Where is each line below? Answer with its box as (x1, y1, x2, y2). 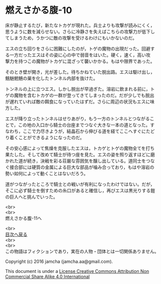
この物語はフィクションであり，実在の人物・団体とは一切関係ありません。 (5, 248, 159, 254)
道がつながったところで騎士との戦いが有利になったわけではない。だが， (5, 181, 155, 187)
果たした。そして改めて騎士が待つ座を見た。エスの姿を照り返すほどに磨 (5, 151, 155, 157)
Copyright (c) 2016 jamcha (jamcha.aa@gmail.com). (5, 258, 113, 264)
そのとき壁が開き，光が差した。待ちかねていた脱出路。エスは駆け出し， (5, 69, 155, 75)
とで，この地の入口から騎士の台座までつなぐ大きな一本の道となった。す (5, 122, 155, 128)
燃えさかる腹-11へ (5, 215, 42, 221)
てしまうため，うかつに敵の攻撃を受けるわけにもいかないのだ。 (5, 35, 137, 41)
